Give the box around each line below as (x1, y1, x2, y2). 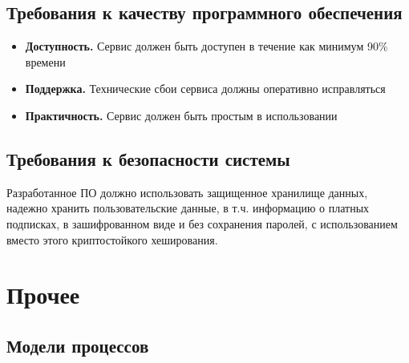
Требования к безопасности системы (6, 146, 290, 171)
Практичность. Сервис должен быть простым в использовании (25, 107, 338, 123)
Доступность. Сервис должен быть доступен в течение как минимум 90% (25, 38, 388, 54)
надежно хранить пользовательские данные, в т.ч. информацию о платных (6, 200, 370, 216)
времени (25, 53, 66, 70)
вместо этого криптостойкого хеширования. (6, 231, 218, 248)
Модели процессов (6, 333, 149, 357)
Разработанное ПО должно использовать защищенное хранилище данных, (6, 184, 368, 200)
